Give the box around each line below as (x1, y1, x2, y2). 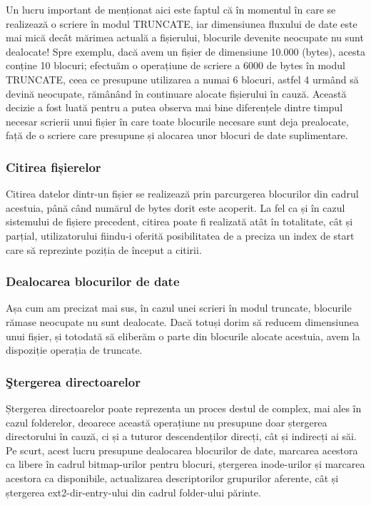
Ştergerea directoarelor (6, 372, 141, 390)
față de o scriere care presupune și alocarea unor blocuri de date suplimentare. (6, 128, 348, 143)
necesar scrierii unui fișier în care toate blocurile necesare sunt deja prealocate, (6, 113, 349, 128)
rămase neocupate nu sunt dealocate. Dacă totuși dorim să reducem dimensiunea (6, 314, 359, 329)
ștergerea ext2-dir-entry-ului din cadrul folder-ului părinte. (6, 484, 261, 499)
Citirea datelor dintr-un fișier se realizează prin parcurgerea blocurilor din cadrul (6, 186, 359, 201)
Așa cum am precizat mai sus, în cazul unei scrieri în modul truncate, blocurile (6, 300, 352, 315)
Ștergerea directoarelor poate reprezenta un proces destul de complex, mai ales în (6, 400, 362, 415)
